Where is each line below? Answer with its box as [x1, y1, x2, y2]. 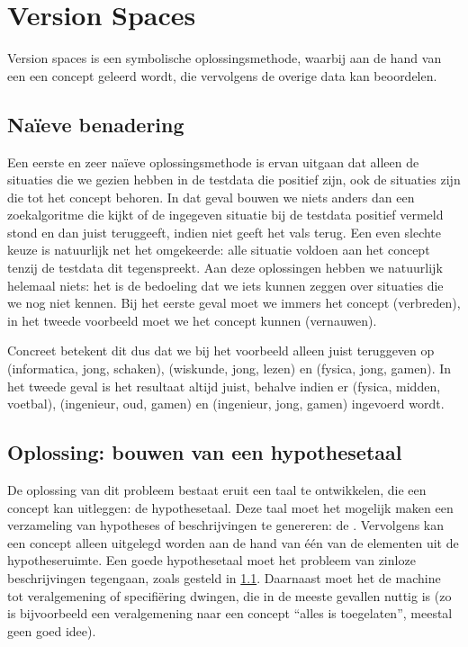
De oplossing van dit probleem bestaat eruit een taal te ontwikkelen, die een [7, 481, 427, 499]
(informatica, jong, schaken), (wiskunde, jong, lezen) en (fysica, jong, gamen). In [7, 359, 452, 378]
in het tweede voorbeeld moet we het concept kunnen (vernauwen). [7, 310, 377, 329]
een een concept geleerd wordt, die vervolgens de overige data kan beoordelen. [7, 66, 437, 85]
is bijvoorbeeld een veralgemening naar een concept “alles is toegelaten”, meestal [7, 604, 453, 623]
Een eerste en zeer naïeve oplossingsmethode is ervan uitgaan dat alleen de [7, 152, 419, 171]
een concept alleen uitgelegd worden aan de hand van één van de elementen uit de [7, 533, 459, 552]
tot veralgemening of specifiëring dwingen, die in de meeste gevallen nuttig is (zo [7, 586, 452, 605]
